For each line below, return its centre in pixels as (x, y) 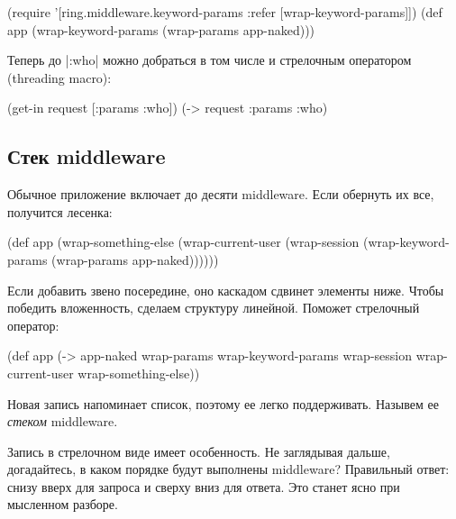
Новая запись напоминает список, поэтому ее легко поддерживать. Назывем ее (223, 403)
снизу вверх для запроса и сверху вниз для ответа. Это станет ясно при (204, 486)
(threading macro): (59, 77)
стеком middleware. (63, 421)
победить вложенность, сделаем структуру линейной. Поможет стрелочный (214, 308)
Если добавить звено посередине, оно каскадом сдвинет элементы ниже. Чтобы (226, 290)
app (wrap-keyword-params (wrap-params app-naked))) (161, 29)
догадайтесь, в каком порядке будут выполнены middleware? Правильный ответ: (228, 469)
